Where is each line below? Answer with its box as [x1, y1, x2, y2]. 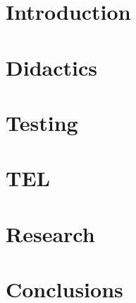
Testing [6, 108, 78, 137]
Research [6, 219, 95, 248]
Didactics [6, 52, 97, 81]
